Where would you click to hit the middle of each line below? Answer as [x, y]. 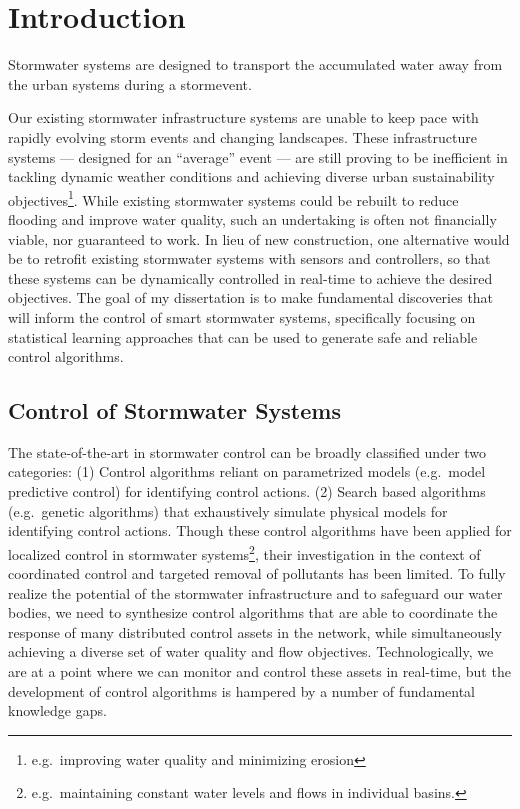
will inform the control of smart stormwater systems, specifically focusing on [242, 316]
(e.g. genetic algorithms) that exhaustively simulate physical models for [228, 510]
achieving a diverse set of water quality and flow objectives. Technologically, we [251, 651]
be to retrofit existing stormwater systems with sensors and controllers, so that [249, 258]
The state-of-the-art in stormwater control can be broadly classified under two [247, 451]
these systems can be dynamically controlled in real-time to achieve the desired [250, 277]
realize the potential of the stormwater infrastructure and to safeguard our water [255, 592]
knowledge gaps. [57, 710]
